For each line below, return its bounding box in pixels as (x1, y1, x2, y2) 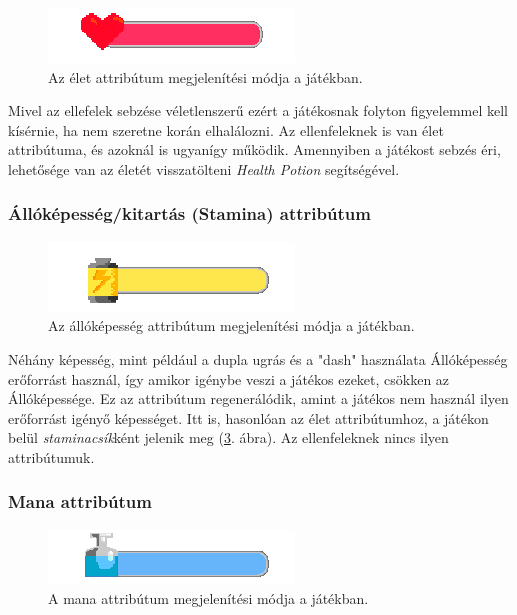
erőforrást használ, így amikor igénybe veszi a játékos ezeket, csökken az (8, 368, 450, 389)
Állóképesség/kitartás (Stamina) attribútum (8, 201, 371, 226)
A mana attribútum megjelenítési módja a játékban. (48, 588, 369, 609)
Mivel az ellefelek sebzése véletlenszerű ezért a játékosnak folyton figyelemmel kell (8, 100, 509, 121)
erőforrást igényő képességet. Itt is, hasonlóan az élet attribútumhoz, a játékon (8, 407, 489, 428)
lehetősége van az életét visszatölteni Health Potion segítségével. (8, 158, 400, 179)
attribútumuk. (8, 446, 95, 467)
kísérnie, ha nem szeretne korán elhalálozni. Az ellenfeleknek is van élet (8, 119, 444, 140)
